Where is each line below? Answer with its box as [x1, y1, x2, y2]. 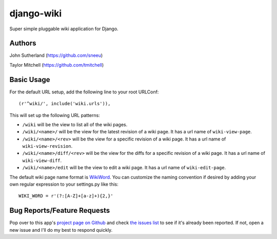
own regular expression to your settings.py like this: [9, 181, 119, 187]
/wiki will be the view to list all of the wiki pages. [22, 121, 128, 128]
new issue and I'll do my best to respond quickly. [9, 227, 113, 233]
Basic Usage [9, 75, 50, 84]
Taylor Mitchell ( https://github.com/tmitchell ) [9, 62, 104, 68]
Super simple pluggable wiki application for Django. [9, 26, 118, 32]
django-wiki [9, 8, 62, 19]
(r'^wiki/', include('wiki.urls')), [18, 101, 111, 107]
